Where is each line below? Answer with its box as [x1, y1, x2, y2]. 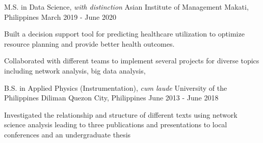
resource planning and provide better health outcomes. [4, 38, 175, 49]
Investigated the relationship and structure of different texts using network [4, 109, 238, 120]
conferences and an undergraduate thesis [4, 129, 131, 139]
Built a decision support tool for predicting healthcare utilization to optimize [4, 28, 245, 39]
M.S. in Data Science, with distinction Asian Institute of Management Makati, [4, 2, 249, 12]
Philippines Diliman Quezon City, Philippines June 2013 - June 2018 [4, 92, 219, 103]
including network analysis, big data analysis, [4, 65, 146, 76]
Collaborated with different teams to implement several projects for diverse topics [4, 55, 259, 66]
